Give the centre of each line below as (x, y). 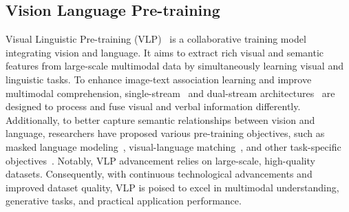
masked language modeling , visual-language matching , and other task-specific (173, 146)
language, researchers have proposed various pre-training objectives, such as (165, 133)
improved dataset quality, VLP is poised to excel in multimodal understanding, (172, 187)
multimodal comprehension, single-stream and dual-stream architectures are (170, 93)
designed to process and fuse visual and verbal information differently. (153, 106)
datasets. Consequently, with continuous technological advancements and (159, 174)
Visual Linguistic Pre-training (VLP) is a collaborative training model (156, 39)
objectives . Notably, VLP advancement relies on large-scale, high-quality (160, 160)
